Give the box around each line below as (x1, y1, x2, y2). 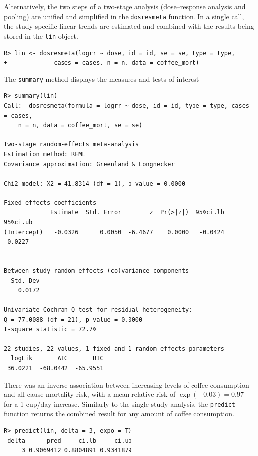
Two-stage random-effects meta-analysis (4, 141, 139, 148)
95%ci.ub (4, 219, 33, 226)
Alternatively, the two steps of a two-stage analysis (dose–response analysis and (4, 1, 246, 11)
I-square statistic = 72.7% (4, 326, 97, 333)
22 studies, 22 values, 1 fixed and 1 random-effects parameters (4, 345, 224, 352)
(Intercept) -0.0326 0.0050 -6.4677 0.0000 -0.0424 (4, 228, 224, 236)
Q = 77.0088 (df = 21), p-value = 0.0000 (4, 316, 143, 323)
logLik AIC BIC (11, 355, 104, 362)
